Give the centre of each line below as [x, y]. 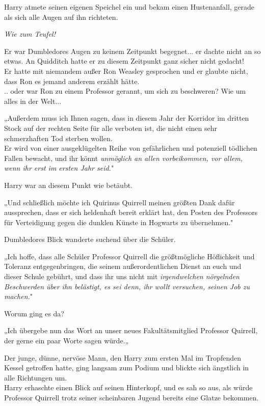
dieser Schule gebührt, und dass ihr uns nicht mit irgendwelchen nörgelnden [122, 276]
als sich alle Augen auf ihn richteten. [61, 17]
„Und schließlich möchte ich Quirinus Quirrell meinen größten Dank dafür [120, 202]
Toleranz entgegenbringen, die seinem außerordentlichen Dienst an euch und [123, 266]
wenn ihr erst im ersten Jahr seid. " [59, 168]
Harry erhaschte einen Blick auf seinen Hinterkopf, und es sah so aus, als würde [128, 387]
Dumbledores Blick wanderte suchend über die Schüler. [90, 239]
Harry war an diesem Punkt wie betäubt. [69, 185]
